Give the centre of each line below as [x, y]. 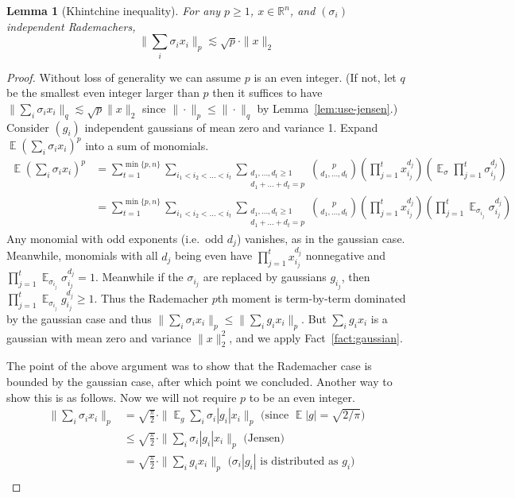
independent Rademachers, [71, 26]
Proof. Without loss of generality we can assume [124, 77]
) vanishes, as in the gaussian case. [321, 238]
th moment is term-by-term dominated [312, 298]
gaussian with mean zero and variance [99, 337]
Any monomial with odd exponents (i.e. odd [115, 238]
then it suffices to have [267, 93]
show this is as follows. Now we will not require [122, 397]
